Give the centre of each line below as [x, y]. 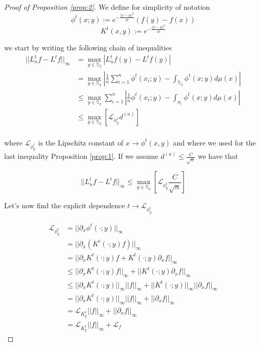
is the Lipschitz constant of [81, 142]
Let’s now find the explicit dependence [65, 205]
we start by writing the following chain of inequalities [88, 48]
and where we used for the [214, 142]
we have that [218, 156]
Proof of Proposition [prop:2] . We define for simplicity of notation [107, 7]
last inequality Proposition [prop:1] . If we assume [81, 156]
